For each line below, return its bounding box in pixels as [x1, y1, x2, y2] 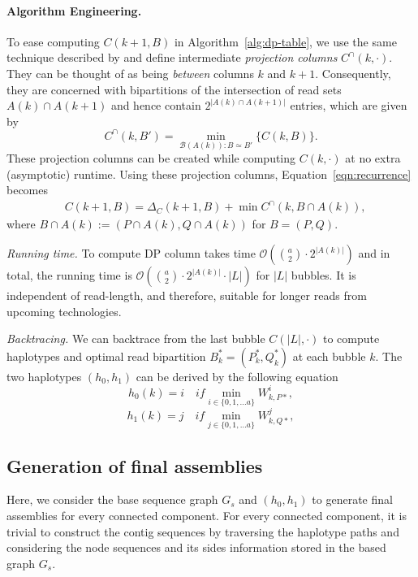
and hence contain [110, 97, 201, 114]
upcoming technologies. [6, 302, 122, 319]
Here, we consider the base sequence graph [6, 491, 218, 508]
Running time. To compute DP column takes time [6, 245, 256, 262]
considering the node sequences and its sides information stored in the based [6, 539, 386, 556]
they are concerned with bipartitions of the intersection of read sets [6, 80, 342, 98]
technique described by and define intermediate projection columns [6, 49, 338, 66]
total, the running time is [6, 267, 132, 284]
